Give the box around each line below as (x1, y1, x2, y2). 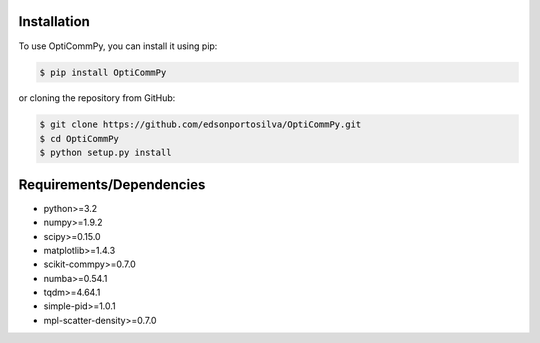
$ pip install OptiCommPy (39, 66, 167, 78)
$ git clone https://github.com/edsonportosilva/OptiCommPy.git (39, 119, 362, 130)
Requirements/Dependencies (18, 176, 206, 193)
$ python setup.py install (39, 147, 172, 159)
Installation (18, 13, 90, 30)
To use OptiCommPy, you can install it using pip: (18, 40, 218, 52)
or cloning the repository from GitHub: (18, 92, 176, 104)
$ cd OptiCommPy (39, 133, 120, 144)
